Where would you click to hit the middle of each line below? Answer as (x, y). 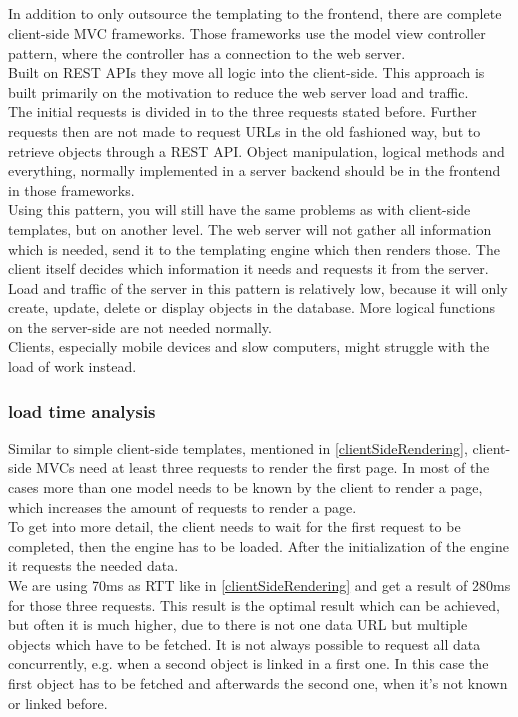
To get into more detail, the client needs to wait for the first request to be (234, 526)
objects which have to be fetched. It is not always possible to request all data (244, 643)
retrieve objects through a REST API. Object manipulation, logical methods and (256, 150)
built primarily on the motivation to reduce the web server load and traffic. (238, 91)
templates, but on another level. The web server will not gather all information (250, 228)
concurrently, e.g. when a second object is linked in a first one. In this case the (248, 663)
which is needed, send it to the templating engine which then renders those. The (254, 248)
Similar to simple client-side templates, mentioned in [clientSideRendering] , (238, 447)
